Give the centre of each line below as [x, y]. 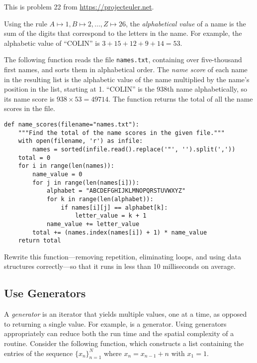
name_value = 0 [57, 174]
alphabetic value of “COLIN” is [52, 43]
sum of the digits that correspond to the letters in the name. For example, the [123, 33]
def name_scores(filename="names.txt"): [72, 124]
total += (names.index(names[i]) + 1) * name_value [120, 232]
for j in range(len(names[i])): [86, 182]
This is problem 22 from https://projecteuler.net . [79, 6]
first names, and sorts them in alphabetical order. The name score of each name [126, 69]
